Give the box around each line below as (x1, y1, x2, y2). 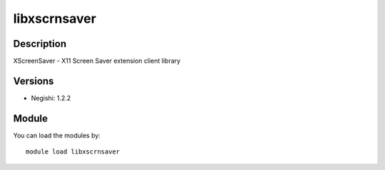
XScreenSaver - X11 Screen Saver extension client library (13, 57, 181, 65)
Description (13, 38, 67, 50)
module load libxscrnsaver (26, 148, 120, 156)
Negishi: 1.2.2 (31, 93, 71, 102)
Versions (13, 75, 54, 87)
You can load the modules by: (13, 131, 101, 139)
